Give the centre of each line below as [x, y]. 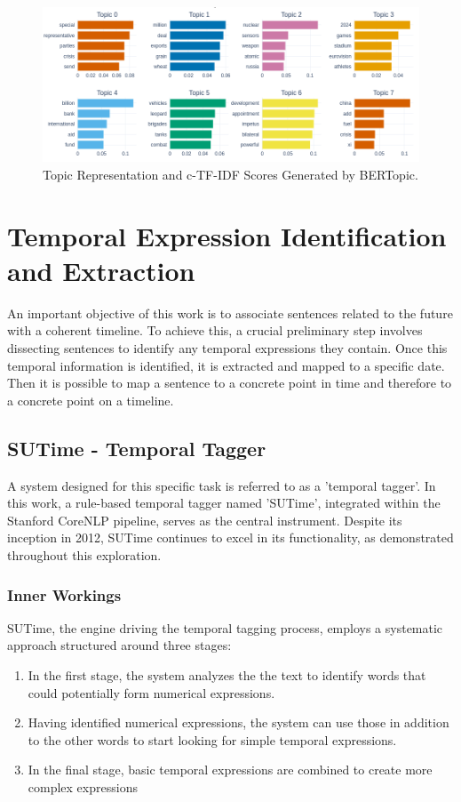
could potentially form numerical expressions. [151, 692]
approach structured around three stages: [119, 645]
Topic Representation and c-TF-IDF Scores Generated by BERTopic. [230, 174]
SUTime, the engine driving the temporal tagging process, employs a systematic [225, 627]
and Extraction [101, 270]
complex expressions [83, 786]
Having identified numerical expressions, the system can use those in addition [238, 722]
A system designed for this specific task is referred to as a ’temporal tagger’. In [222, 485]
